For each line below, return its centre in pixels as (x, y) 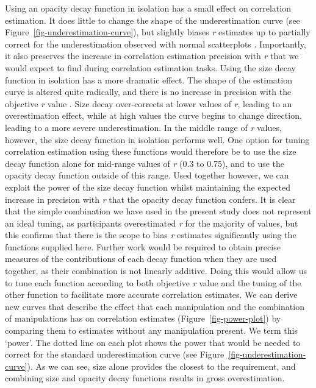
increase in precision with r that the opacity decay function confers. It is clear (150, 199)
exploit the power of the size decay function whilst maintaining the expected (148, 187)
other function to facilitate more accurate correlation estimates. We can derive (151, 295)
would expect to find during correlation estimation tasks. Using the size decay (150, 67)
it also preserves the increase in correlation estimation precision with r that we (152, 56)
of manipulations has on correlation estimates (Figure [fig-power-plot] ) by (143, 318)
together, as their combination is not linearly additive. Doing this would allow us (156, 271)
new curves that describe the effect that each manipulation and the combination (155, 306)
